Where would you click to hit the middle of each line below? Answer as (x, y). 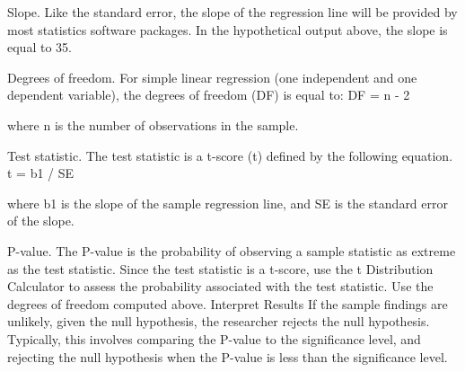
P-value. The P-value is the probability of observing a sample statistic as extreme (232, 250)
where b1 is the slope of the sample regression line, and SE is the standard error (228, 203)
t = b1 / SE (41, 173)
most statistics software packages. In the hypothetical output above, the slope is (228, 29)
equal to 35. (39, 47)
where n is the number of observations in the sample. (153, 124)
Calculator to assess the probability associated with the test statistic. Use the (220, 286)
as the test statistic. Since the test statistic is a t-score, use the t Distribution (220, 268)
